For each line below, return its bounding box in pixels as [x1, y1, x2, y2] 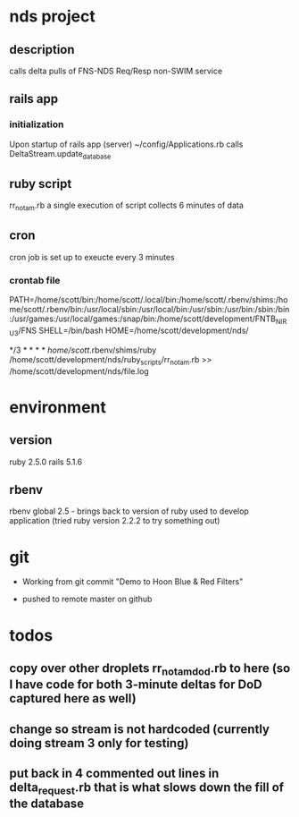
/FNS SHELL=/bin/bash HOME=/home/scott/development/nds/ [17, 325, 249, 336]
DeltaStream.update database [9, 148, 112, 161]
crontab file [9, 274, 61, 286]
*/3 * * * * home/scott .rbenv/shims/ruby [9, 345, 157, 355]
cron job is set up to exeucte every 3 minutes [9, 251, 176, 262]
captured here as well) [9, 691, 137, 706]
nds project [9, 6, 96, 27]
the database [9, 796, 85, 812]
